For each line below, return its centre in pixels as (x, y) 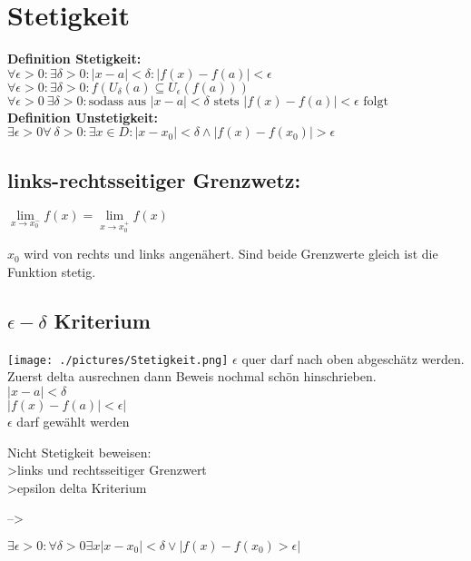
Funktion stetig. (52, 271)
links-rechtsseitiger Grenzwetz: (154, 179)
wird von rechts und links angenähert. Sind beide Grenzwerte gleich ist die (231, 254)
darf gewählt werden (73, 421)
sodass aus (117, 101)
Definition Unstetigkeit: (83, 117)
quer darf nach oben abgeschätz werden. (353, 358)
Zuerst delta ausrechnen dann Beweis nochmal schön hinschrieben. (192, 376)
